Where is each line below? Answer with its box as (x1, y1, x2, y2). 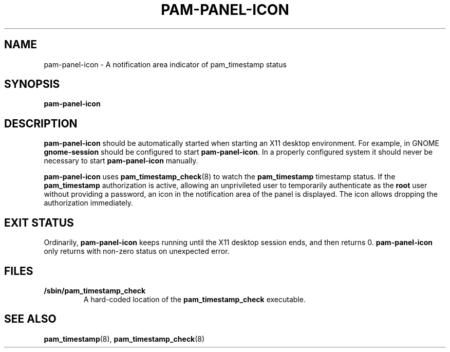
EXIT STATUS (4, 216, 74, 229)
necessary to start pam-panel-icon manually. (44, 156, 198, 165)
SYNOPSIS (4, 78, 60, 91)
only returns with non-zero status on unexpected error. (44, 247, 230, 256)
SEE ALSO (4, 312, 57, 326)
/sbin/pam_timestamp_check (44, 286, 146, 295)
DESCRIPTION (4, 117, 78, 130)
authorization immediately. (44, 198, 134, 208)
